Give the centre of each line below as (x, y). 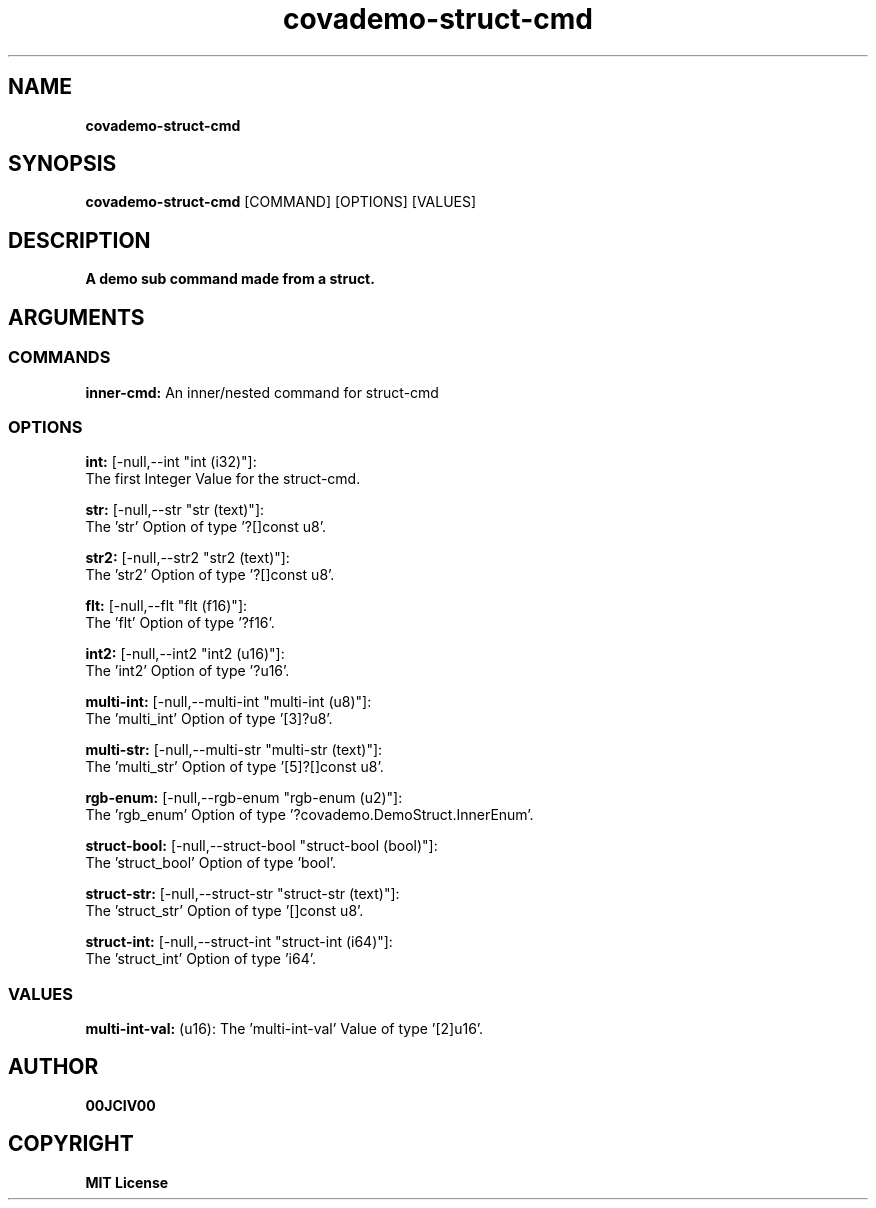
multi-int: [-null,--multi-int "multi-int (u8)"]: (228, 702)
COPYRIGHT (71, 1144)
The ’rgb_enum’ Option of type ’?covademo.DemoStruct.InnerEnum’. (309, 815)
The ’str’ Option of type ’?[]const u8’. (206, 527)
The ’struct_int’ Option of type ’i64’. (200, 959)
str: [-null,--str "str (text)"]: (175, 510)
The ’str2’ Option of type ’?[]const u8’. (210, 575)
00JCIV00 (120, 1105)
